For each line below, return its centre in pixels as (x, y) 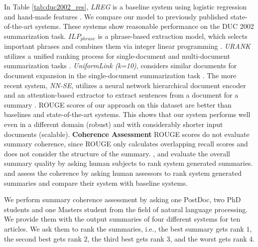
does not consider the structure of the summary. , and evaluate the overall (117, 153)
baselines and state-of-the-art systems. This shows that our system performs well (127, 114)
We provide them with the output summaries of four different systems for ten (122, 219)
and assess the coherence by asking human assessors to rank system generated (123, 173)
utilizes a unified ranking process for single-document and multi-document (117, 56)
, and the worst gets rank (208, 238)
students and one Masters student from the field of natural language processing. (126, 209)
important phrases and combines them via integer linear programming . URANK (127, 46)
